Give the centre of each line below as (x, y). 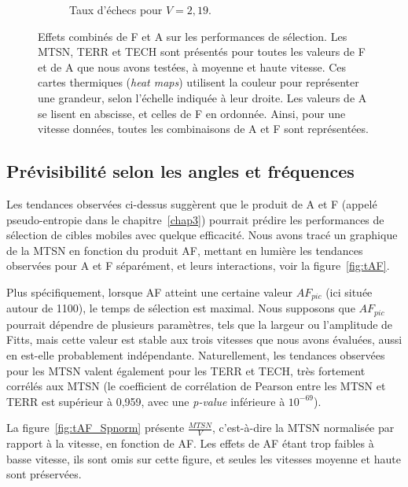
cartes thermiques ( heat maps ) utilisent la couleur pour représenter (198, 82)
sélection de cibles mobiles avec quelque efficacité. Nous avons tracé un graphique (202, 235)
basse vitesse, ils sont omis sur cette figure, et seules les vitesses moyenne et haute (204, 458)
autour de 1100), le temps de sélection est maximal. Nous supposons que (181, 308)
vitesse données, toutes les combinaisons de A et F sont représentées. (203, 129)
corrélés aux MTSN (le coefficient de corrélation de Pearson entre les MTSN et (196, 386)
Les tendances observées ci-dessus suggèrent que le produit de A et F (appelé (192, 203)
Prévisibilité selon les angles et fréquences (180, 171)
